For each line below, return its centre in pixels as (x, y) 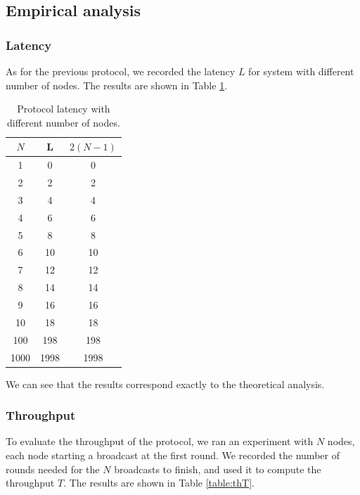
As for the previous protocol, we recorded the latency (121, 71)
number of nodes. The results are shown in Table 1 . (117, 85)
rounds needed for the (53, 469)
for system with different (301, 71)
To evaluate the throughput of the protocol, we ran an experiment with (160, 441)
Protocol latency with (64, 109)
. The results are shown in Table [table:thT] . (159, 483)
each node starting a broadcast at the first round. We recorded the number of (173, 455)
